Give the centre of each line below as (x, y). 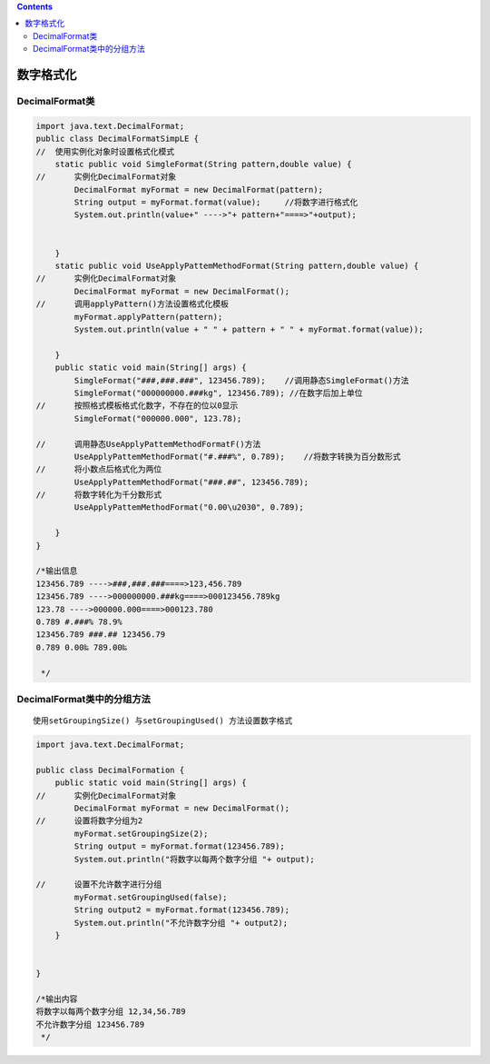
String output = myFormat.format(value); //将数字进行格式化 (216, 203)
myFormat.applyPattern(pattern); (148, 317)
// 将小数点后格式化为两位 (99, 469)
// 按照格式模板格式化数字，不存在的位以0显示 (137, 406)
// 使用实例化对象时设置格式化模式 (105, 151)
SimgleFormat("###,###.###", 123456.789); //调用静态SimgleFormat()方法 (241, 380)
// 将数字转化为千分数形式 (99, 495)
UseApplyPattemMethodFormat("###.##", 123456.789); (191, 482)
